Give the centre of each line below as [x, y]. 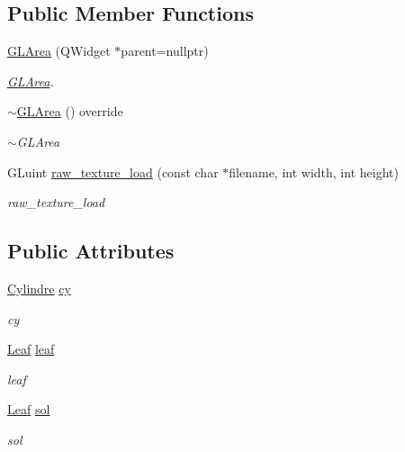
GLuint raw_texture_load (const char [113, 172]
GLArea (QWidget [59, 51]
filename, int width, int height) [314, 172]
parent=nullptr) [165, 51]
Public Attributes [91, 251]
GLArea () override [70, 111]
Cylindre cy [39, 288]
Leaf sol [29, 409]
